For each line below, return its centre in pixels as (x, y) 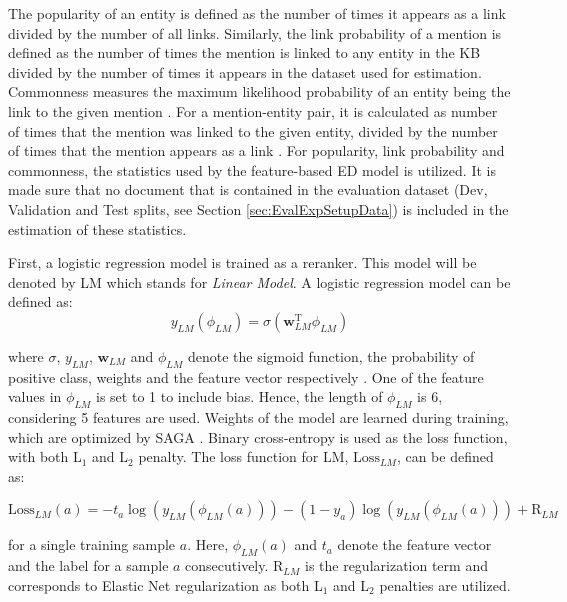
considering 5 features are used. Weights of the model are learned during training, (258, 417)
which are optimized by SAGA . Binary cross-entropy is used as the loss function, (258, 436)
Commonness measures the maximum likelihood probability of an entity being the (259, 91)
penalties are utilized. (445, 584)
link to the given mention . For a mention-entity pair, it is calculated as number (253, 110)
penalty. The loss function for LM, (243, 456)
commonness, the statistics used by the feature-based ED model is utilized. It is (252, 169)
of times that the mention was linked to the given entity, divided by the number (253, 130)
